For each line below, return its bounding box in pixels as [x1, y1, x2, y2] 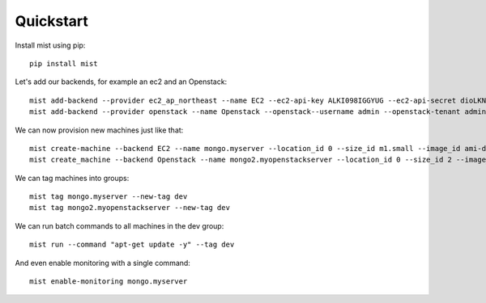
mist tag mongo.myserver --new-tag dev [29, 192, 188, 201]
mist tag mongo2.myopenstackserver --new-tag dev [29, 203, 231, 213]
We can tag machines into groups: [15, 173, 130, 183]
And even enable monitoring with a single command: [15, 258, 190, 267]
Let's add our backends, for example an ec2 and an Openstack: [15, 77, 228, 86]
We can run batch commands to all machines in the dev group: [15, 221, 224, 230]
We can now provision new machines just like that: [15, 125, 184, 135]
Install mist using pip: [15, 40, 86, 50]
